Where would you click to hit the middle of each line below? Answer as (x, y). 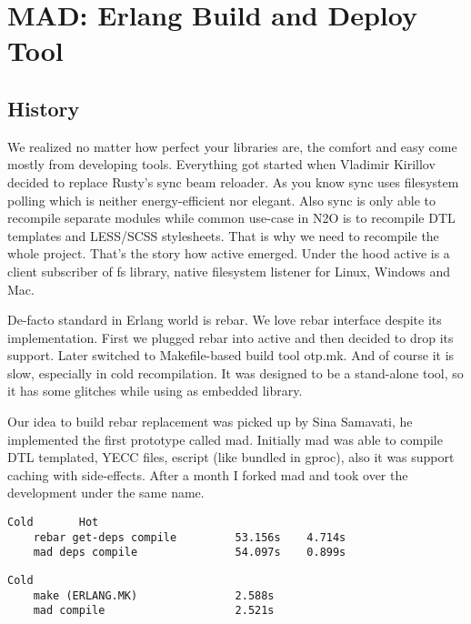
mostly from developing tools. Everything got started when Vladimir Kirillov (221, 164)
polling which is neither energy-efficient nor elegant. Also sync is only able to (221, 200)
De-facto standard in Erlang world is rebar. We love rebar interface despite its (225, 320)
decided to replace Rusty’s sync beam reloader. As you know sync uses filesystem (233, 181)
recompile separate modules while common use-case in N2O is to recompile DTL (231, 218)
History (44, 108)
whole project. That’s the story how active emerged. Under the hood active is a (229, 253)
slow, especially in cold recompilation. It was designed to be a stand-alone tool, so (235, 372)
